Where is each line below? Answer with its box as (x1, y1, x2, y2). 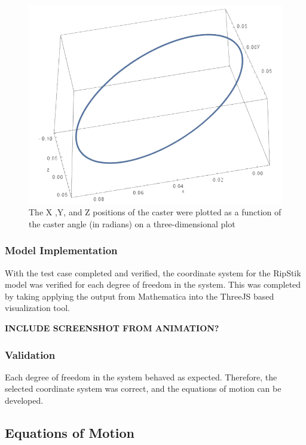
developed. (5, 394, 44, 407)
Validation (5, 347, 56, 362)
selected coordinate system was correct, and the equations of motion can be (5, 382, 281, 395)
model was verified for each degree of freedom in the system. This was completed (5, 278, 301, 291)
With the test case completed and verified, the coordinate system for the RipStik (5, 266, 301, 279)
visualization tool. (5, 301, 70, 314)
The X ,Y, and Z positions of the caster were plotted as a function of (29, 206, 281, 218)
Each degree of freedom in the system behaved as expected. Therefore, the (5, 370, 277, 383)
